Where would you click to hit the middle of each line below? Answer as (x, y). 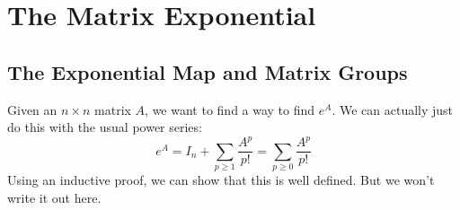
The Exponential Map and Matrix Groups (208, 71)
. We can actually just (393, 109)
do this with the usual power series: (105, 127)
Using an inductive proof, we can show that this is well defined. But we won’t (221, 180)
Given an (32, 109)
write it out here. (54, 197)
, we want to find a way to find (230, 109)
